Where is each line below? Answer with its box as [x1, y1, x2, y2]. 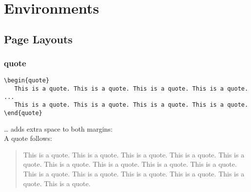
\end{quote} [4, 110, 42, 116]
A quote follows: [4, 133, 52, 143]
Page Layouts [4, 31, 73, 46]
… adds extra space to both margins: [4, 123, 113, 134]
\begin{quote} [4, 77, 50, 84]
